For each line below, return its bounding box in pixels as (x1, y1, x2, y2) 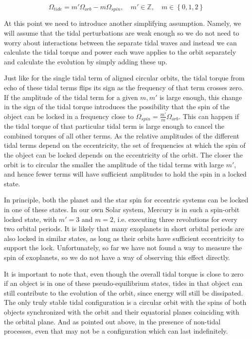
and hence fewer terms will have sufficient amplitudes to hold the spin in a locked (4, 169, 247, 179)
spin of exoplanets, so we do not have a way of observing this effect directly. (4, 252, 230, 262)
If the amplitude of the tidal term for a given (4, 92, 138, 102)
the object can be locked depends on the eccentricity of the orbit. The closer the (4, 150, 243, 160)
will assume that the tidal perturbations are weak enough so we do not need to (4, 28, 239, 38)
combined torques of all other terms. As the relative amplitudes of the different (4, 130, 239, 140)
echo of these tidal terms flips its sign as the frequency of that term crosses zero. (4, 82, 244, 93)
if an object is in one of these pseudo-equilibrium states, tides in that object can (4, 278, 243, 288)
